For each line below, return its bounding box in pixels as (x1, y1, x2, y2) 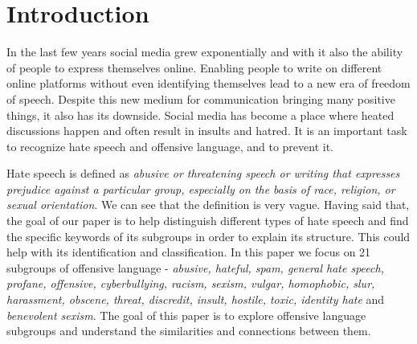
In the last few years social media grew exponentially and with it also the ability (6, 43, 403, 60)
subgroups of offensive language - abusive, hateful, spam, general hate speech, (6, 259, 384, 276)
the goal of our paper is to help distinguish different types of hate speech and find (6, 212, 409, 229)
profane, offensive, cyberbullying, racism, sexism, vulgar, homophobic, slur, (6, 275, 375, 292)
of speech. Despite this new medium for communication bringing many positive (6, 90, 395, 107)
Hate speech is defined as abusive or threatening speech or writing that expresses (6, 165, 400, 182)
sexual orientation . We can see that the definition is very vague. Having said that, (6, 196, 410, 213)
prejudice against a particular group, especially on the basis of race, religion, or (6, 180, 395, 197)
